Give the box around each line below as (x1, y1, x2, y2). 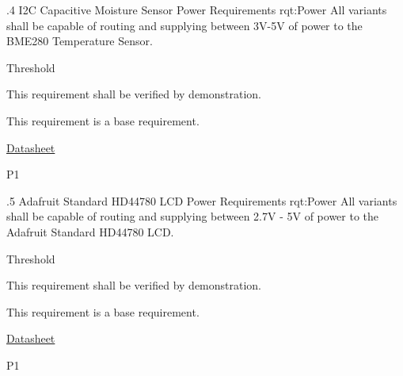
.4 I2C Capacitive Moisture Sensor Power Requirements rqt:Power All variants (6, 2, 387, 17)
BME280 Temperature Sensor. (6, 33, 153, 49)
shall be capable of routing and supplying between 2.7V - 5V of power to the (6, 208, 379, 224)
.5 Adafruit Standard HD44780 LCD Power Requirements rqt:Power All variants (6, 192, 397, 209)
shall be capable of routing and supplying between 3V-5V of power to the (6, 17, 363, 33)
